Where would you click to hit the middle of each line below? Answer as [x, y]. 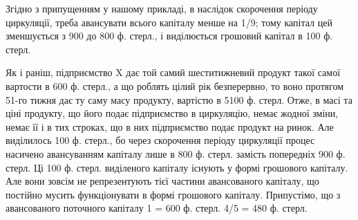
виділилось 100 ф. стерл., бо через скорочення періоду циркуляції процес [160, 140]
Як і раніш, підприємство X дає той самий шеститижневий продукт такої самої [173, 72]
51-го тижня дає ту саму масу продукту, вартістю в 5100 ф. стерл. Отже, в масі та [179, 99]
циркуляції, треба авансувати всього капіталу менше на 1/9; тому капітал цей [169, 22]
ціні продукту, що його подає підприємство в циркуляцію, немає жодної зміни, [172, 113]
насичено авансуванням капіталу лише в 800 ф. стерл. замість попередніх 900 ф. [176, 153]
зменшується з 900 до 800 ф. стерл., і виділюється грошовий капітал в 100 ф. [169, 36]
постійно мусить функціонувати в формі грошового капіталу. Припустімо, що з [173, 194]
